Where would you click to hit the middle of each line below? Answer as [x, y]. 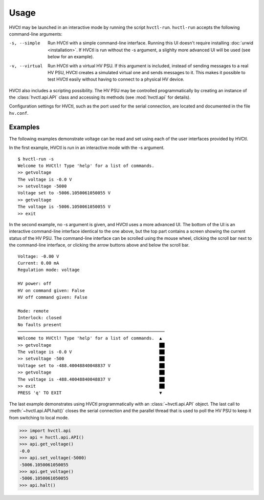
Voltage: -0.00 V [38, 256]
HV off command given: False [53, 297]
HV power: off [34, 284]
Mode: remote [33, 311]
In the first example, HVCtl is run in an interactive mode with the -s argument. [87, 148]
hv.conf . [19, 113]
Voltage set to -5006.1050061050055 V [64, 193]
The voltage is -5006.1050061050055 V [64, 207]
